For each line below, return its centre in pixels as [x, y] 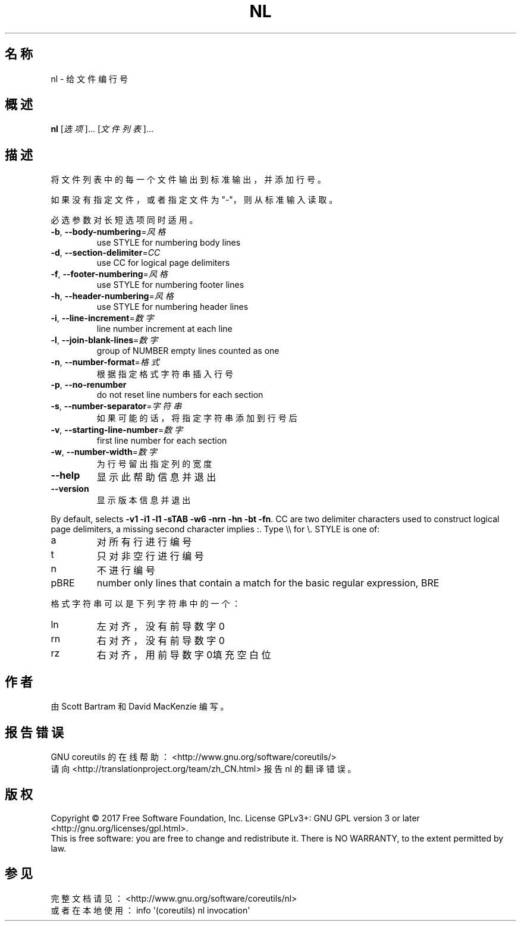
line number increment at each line [164, 329]
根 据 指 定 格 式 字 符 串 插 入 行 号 [165, 374]
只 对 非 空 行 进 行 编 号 [150, 556]
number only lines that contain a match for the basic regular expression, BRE [268, 583]
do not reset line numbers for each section [180, 395]
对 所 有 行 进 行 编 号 [144, 542]
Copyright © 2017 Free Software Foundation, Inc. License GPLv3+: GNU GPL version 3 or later [235, 818]
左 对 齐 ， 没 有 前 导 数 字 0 [161, 627]
